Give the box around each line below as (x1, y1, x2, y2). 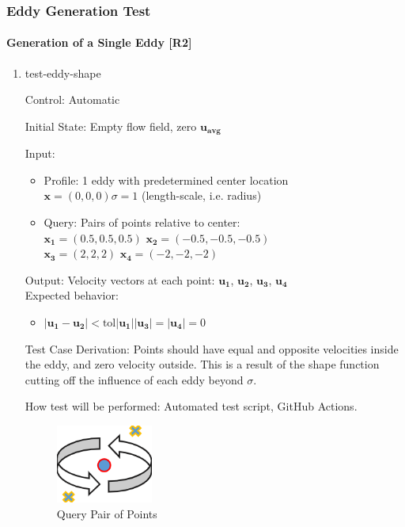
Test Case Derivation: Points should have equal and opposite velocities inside (25, 340, 399, 357)
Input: (25, 145, 55, 162)
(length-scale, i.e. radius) (142, 187, 262, 204)
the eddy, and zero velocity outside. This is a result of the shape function (25, 356, 380, 372)
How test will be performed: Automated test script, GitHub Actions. (25, 398, 358, 414)
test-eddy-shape (25, 64, 101, 81)
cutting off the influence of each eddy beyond (25, 371, 244, 388)
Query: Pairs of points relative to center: (44, 214, 240, 231)
